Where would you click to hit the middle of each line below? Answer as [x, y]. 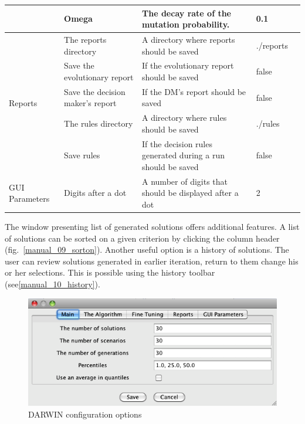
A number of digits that [185, 181]
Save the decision [95, 91]
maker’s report [90, 103]
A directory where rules [184, 118]
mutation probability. [186, 24]
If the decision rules [177, 143]
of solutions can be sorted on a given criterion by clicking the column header [142, 238]
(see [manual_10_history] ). [52, 284]
